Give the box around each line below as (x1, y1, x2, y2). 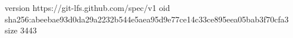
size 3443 (5, 24, 37, 36)
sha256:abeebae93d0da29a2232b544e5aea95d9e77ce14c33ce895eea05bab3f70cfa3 (5, 13, 289, 25)
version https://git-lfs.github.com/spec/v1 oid (5, 2, 170, 13)
